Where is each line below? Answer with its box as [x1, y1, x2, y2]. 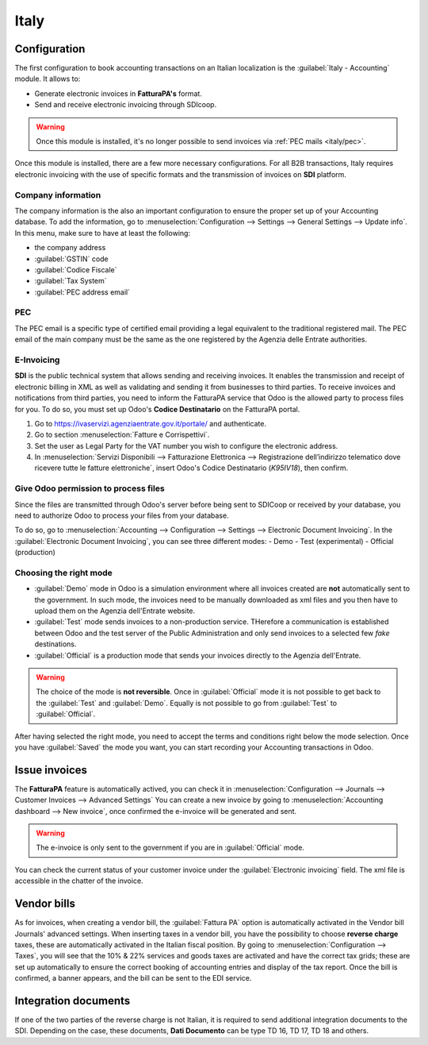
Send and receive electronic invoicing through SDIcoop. [34, 100, 217, 110]
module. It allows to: [14, 74, 81, 83]
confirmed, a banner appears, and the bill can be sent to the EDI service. [14, 974, 252, 983]
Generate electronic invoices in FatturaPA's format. [34, 88, 202, 98]
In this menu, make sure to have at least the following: [14, 228, 190, 237]
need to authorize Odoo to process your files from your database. [14, 511, 229, 520]
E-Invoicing [14, 354, 60, 365]
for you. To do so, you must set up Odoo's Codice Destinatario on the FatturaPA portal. [14, 404, 300, 414]
